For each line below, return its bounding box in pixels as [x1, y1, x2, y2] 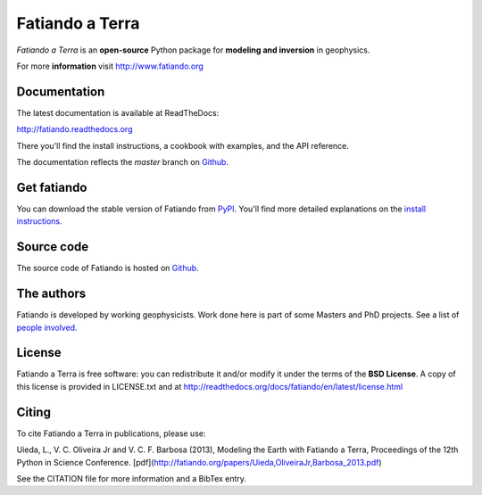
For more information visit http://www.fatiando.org [16, 61, 204, 71]
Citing [16, 404, 51, 419]
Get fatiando [16, 179, 87, 195]
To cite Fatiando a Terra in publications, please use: [16, 428, 206, 439]
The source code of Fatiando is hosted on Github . [16, 263, 200, 274]
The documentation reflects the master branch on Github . [16, 157, 229, 168]
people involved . [16, 322, 78, 333]
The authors [16, 286, 87, 301]
